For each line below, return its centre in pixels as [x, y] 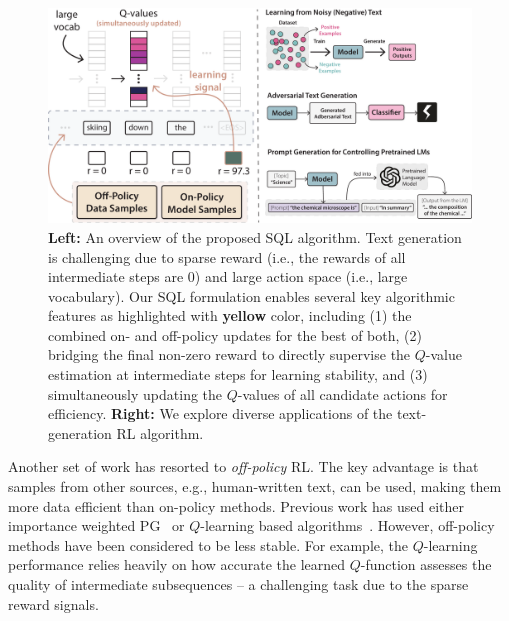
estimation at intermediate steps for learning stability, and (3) [238, 374]
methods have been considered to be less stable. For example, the [208, 544]
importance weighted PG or [96, 525]
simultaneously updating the [135, 393]
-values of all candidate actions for [342, 393]
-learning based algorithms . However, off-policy [347, 525]
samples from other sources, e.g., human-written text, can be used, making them [255, 486]
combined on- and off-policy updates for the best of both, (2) [235, 334]
